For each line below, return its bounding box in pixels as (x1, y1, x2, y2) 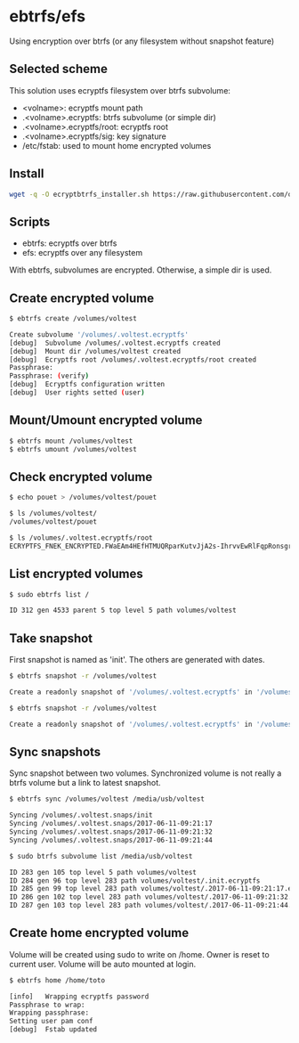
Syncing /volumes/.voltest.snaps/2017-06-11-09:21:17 (9, 819, 214, 828)
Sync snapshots (9, 744, 101, 759)
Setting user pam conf (9, 1017, 93, 1026)
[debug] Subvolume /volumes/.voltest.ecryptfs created (9, 338, 221, 347)
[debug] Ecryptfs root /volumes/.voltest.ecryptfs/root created (9, 354, 256, 364)
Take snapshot (9, 631, 93, 646)
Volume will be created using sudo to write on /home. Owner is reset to (9, 949, 270, 959)
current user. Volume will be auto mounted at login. (9, 958, 197, 969)
